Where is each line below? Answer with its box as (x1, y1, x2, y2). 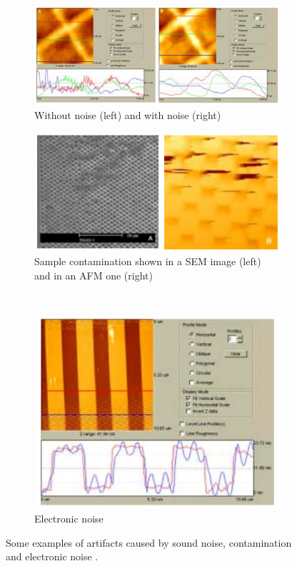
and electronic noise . (6, 549, 99, 564)
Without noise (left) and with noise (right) (34, 107, 221, 122)
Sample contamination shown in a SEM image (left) (34, 254, 261, 269)
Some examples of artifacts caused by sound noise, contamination (6, 535, 292, 550)
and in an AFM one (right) (34, 267, 153, 282)
